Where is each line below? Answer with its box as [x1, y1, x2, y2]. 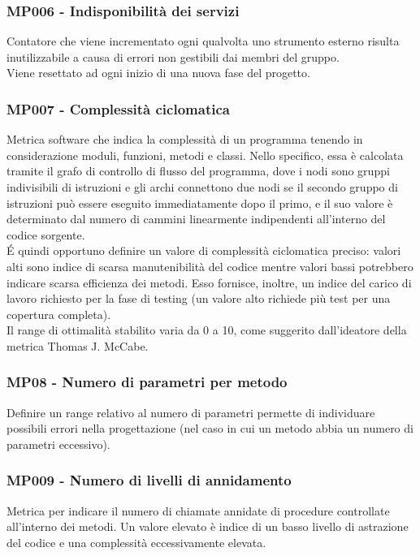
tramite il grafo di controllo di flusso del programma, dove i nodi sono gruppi [6, 162, 390, 179]
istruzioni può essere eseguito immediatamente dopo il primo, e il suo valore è [6, 194, 393, 211]
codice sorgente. [6, 226, 85, 243]
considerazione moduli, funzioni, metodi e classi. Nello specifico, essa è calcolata [6, 146, 404, 163]
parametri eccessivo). [6, 435, 110, 452]
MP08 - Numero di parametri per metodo [6, 372, 288, 392]
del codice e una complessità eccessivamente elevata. [6, 533, 266, 550]
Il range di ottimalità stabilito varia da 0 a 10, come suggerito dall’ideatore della [6, 321, 407, 338]
